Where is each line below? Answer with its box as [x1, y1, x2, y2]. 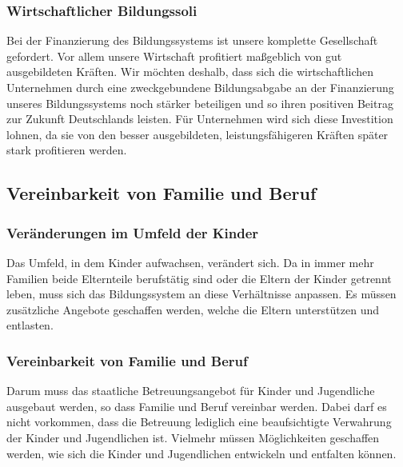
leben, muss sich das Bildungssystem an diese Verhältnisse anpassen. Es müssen [6, 285, 397, 302]
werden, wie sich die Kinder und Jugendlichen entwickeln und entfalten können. [6, 445, 397, 461]
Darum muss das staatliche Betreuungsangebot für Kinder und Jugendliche [6, 382, 375, 399]
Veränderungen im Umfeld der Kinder [6, 222, 259, 242]
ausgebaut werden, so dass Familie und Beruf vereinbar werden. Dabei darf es [6, 397, 387, 414]
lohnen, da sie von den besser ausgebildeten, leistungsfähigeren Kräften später [6, 126, 389, 142]
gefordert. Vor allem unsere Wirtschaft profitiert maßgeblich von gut [6, 47, 342, 64]
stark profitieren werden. [6, 142, 127, 158]
